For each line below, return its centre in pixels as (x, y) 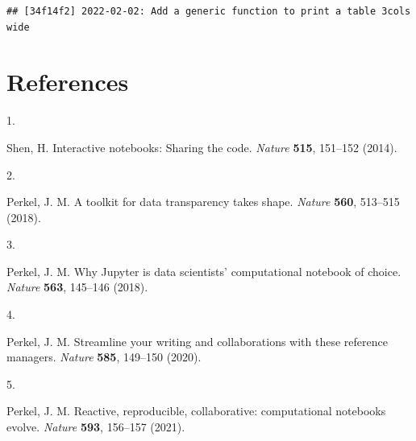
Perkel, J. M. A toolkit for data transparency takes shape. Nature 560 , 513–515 (203, 202)
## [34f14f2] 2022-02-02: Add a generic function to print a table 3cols (209, 11)
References (68, 82)
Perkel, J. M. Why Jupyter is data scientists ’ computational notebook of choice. (204, 271)
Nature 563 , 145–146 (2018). (77, 287)
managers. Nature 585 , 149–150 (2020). (104, 357)
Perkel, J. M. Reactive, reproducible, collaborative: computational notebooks (196, 411)
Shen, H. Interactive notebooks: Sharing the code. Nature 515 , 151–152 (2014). (202, 147)
